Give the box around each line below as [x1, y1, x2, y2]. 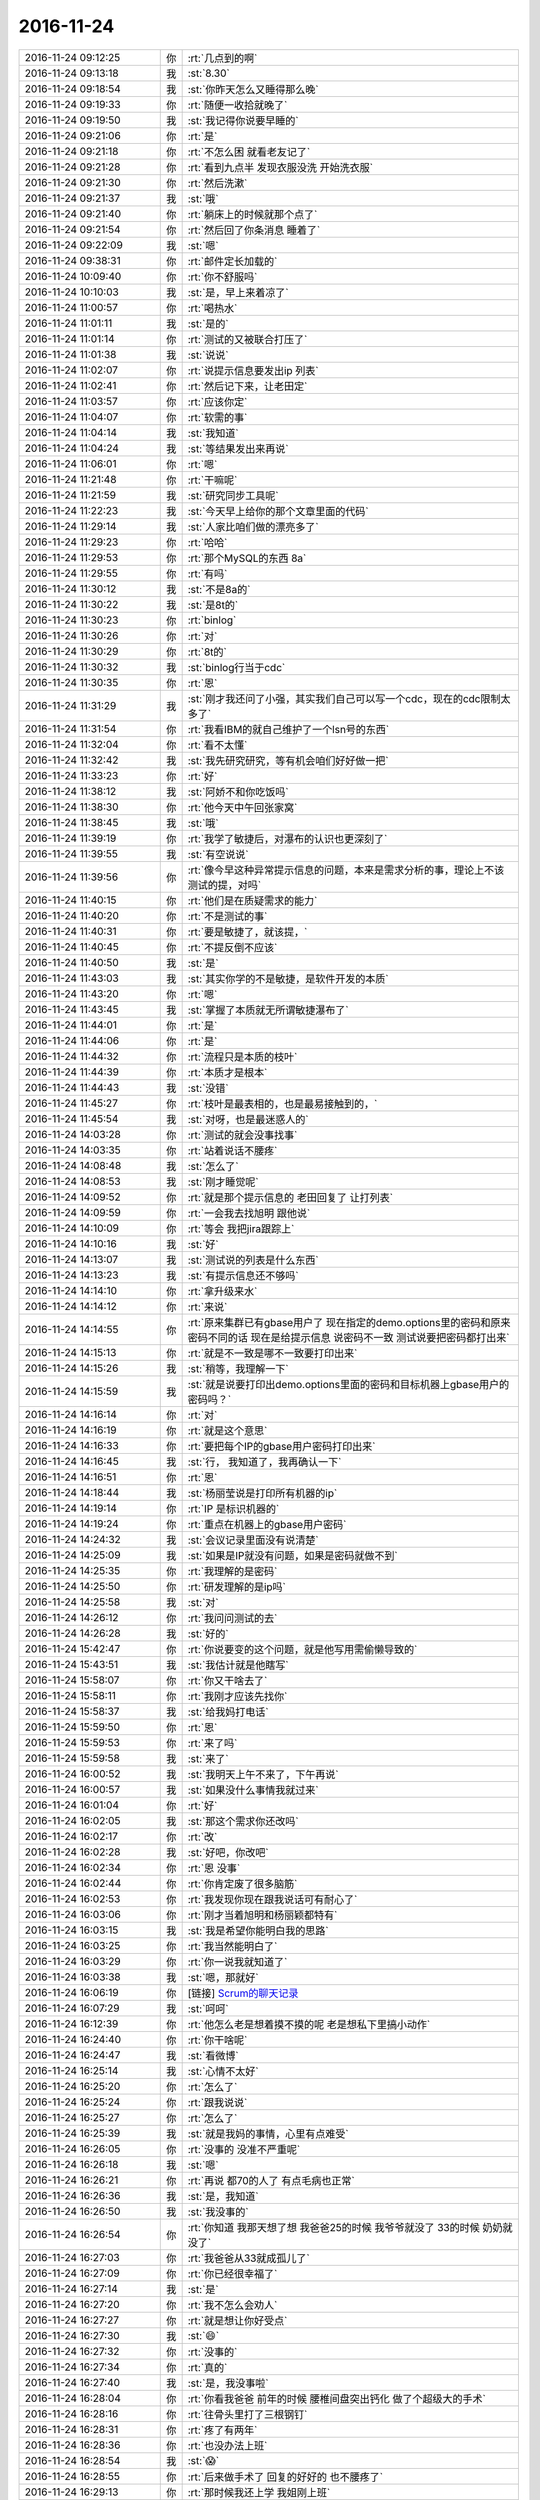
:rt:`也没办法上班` [187, 2438, 268, 2452]
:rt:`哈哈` [187, 535, 228, 549]
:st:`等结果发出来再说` [187, 441, 289, 455]
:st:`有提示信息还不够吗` [187, 1268, 299, 1282]
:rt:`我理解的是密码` [187, 1564, 278, 1578]
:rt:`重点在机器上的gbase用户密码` [187, 1517, 347, 1531]
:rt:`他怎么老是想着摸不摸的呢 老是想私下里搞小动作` [187, 2017, 431, 2031]
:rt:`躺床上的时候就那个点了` [187, 207, 318, 221]
